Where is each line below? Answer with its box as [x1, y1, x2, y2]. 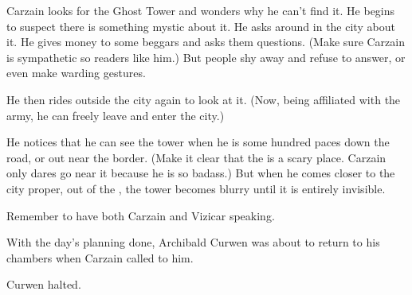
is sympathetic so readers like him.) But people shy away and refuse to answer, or [6, 49, 406, 65]
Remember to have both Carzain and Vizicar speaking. [6, 207, 275, 223]
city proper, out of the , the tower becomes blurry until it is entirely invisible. [6, 180, 386, 196]
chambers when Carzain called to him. [6, 249, 194, 266]
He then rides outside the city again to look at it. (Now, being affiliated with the [6, 91, 401, 107]
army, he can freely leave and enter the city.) [6, 107, 225, 123]
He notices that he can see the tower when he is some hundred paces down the [6, 134, 390, 150]
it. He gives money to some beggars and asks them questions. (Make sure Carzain [6, 33, 405, 50]
